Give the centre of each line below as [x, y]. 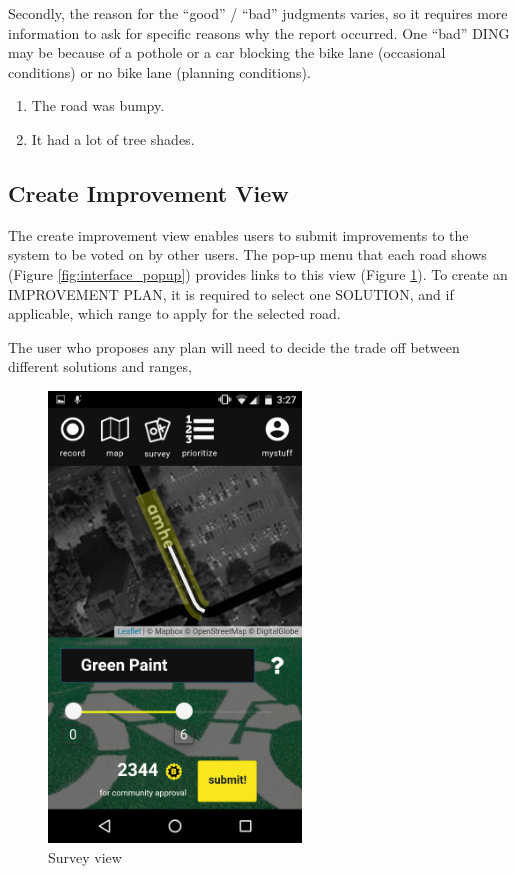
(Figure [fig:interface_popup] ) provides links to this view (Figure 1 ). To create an [258, 273]
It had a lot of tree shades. [113, 138]
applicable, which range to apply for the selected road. [174, 313]
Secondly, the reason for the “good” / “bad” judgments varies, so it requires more [258, 13]
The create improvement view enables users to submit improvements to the [238, 234]
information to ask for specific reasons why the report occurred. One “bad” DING [259, 32]
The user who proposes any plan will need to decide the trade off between [234, 346]
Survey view [85, 856]
